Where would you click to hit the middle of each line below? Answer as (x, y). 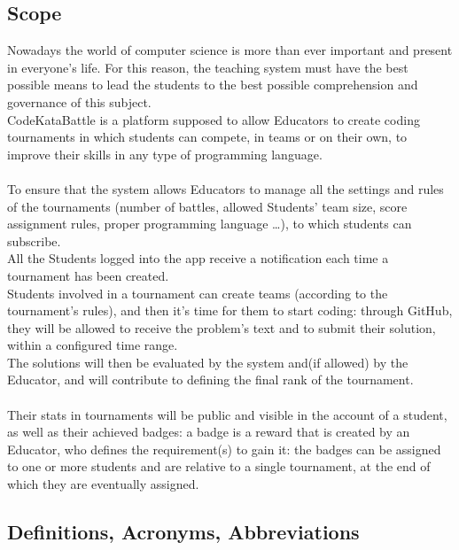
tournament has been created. (88, 275)
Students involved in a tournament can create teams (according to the (198, 293)
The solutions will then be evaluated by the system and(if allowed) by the (208, 362)
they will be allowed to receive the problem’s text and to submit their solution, (222, 327)
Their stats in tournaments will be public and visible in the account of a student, (227, 414)
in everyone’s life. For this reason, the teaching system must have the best (208, 67)
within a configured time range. (93, 345)
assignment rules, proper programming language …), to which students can (210, 224)
